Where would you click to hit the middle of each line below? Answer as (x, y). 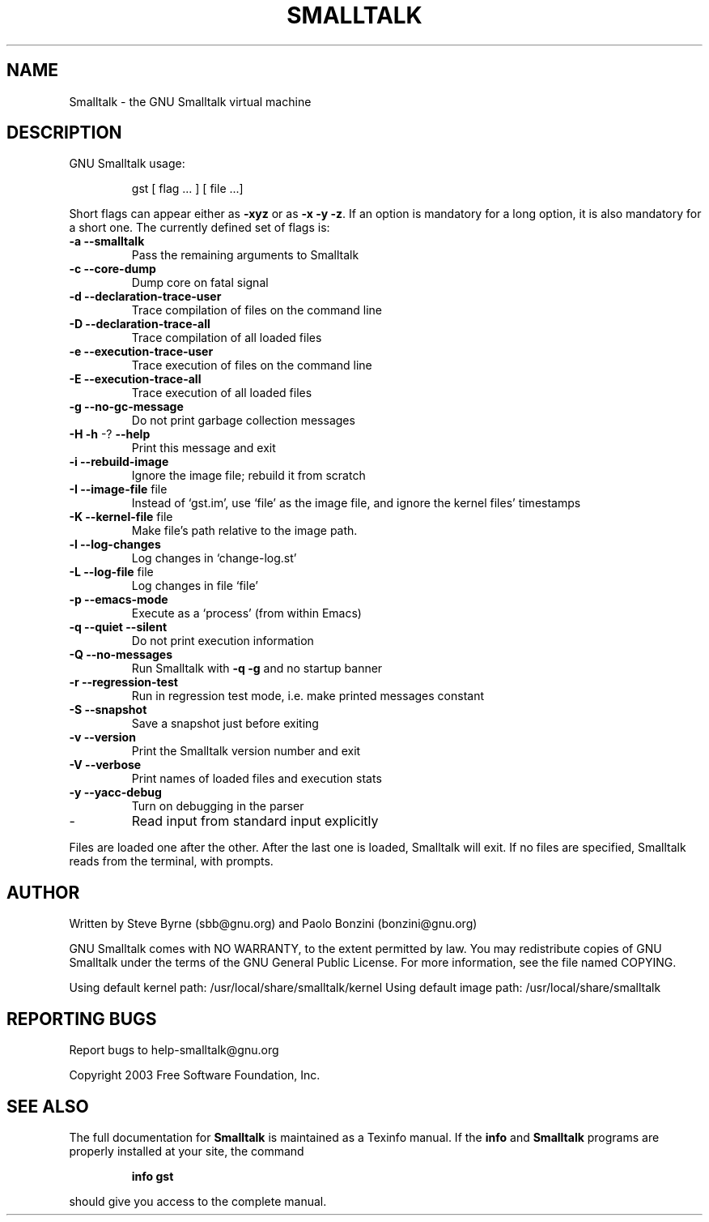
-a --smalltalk (107, 241)
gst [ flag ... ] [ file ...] (187, 189)
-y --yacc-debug (115, 793)
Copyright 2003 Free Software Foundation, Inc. (195, 1075)
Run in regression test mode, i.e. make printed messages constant (308, 696)
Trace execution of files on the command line (252, 365)
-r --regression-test (123, 682)
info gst (153, 1176)
